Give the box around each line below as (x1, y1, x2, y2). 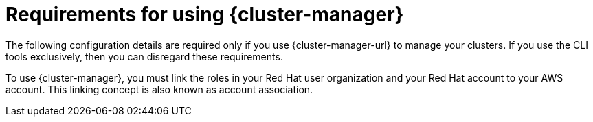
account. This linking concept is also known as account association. (5, 83, 313, 95)
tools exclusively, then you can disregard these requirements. (5, 50, 283, 62)
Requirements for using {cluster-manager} (5, 3, 404, 26)
